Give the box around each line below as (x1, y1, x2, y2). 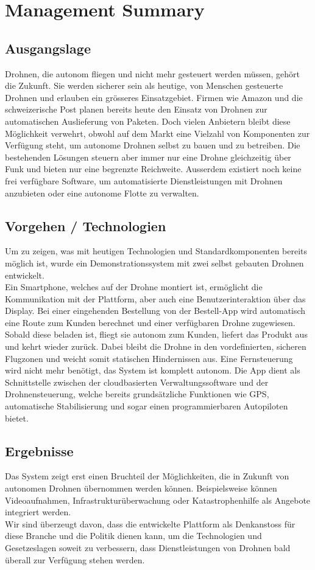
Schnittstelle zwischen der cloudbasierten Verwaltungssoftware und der (5, 375, 269, 388)
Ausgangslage (5, 38, 91, 57)
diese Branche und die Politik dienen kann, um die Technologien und (5, 529, 262, 542)
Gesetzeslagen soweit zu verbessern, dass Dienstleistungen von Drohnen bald (5, 541, 291, 554)
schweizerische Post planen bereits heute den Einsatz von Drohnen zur (5, 103, 267, 116)
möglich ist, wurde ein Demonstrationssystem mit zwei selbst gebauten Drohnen (5, 256, 304, 269)
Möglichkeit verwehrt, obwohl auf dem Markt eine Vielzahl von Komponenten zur (5, 127, 310, 139)
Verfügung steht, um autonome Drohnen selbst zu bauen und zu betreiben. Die (5, 139, 300, 151)
